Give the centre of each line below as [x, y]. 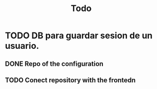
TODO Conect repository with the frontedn [71, 80]
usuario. [22, 46]
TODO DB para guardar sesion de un [79, 36]
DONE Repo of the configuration [54, 64]
